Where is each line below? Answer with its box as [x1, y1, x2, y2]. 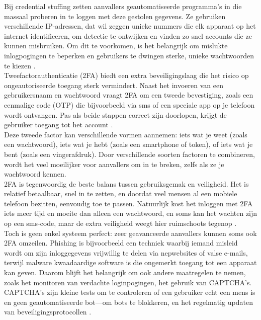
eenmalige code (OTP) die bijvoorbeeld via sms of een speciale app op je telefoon [4, 99, 255, 110]
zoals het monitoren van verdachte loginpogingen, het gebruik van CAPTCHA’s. [4, 277, 252, 287]
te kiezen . [4, 60, 36, 70]
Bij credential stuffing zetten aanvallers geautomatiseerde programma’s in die [4, 1, 242, 11]
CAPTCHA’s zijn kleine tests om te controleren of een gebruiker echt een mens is [4, 287, 255, 297]
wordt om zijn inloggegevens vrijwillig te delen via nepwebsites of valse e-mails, [4, 247, 248, 258]
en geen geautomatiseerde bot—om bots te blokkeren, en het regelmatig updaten [4, 296, 253, 307]
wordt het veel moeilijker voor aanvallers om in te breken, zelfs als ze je [4, 158, 224, 169]
